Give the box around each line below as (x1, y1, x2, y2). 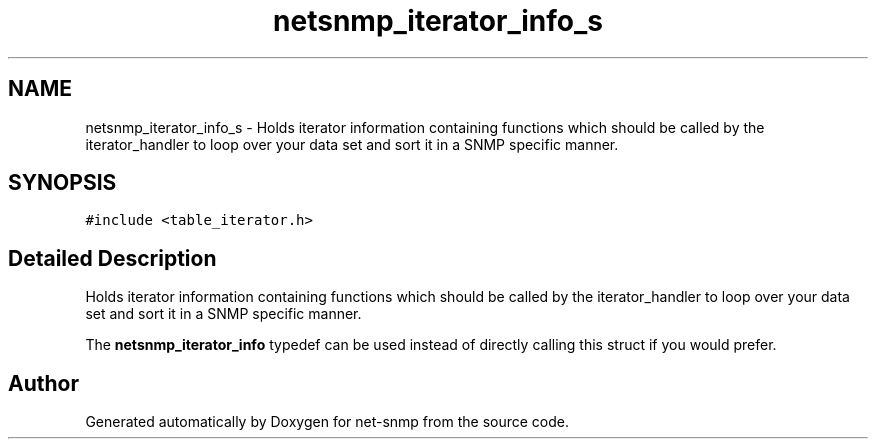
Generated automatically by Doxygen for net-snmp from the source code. (85, 413, 570, 431)
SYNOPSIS (8, 170, 117, 196)
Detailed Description (8, 245, 217, 271)
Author (8, 370, 79, 396)
